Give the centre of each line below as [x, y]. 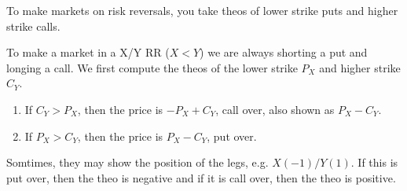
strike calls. [33, 26]
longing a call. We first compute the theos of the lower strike [152, 67]
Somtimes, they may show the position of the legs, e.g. [137, 162]
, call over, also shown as [275, 109]
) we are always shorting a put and [284, 52]
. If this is [374, 162]
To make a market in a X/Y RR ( [88, 52]
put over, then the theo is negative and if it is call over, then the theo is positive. [201, 177]
